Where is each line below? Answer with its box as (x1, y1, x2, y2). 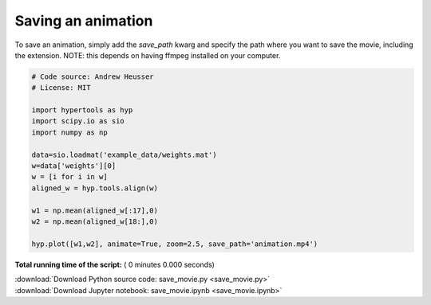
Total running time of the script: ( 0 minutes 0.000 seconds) (14, 260, 215, 269)
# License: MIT (31, 84, 91, 92)
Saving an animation (14, 12, 153, 29)
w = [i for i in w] (31, 172, 108, 182)
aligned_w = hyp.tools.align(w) (31, 183, 159, 193)
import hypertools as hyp (31, 106, 133, 115)
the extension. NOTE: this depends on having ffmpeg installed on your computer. (14, 50, 281, 60)
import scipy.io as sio (31, 116, 125, 126)
